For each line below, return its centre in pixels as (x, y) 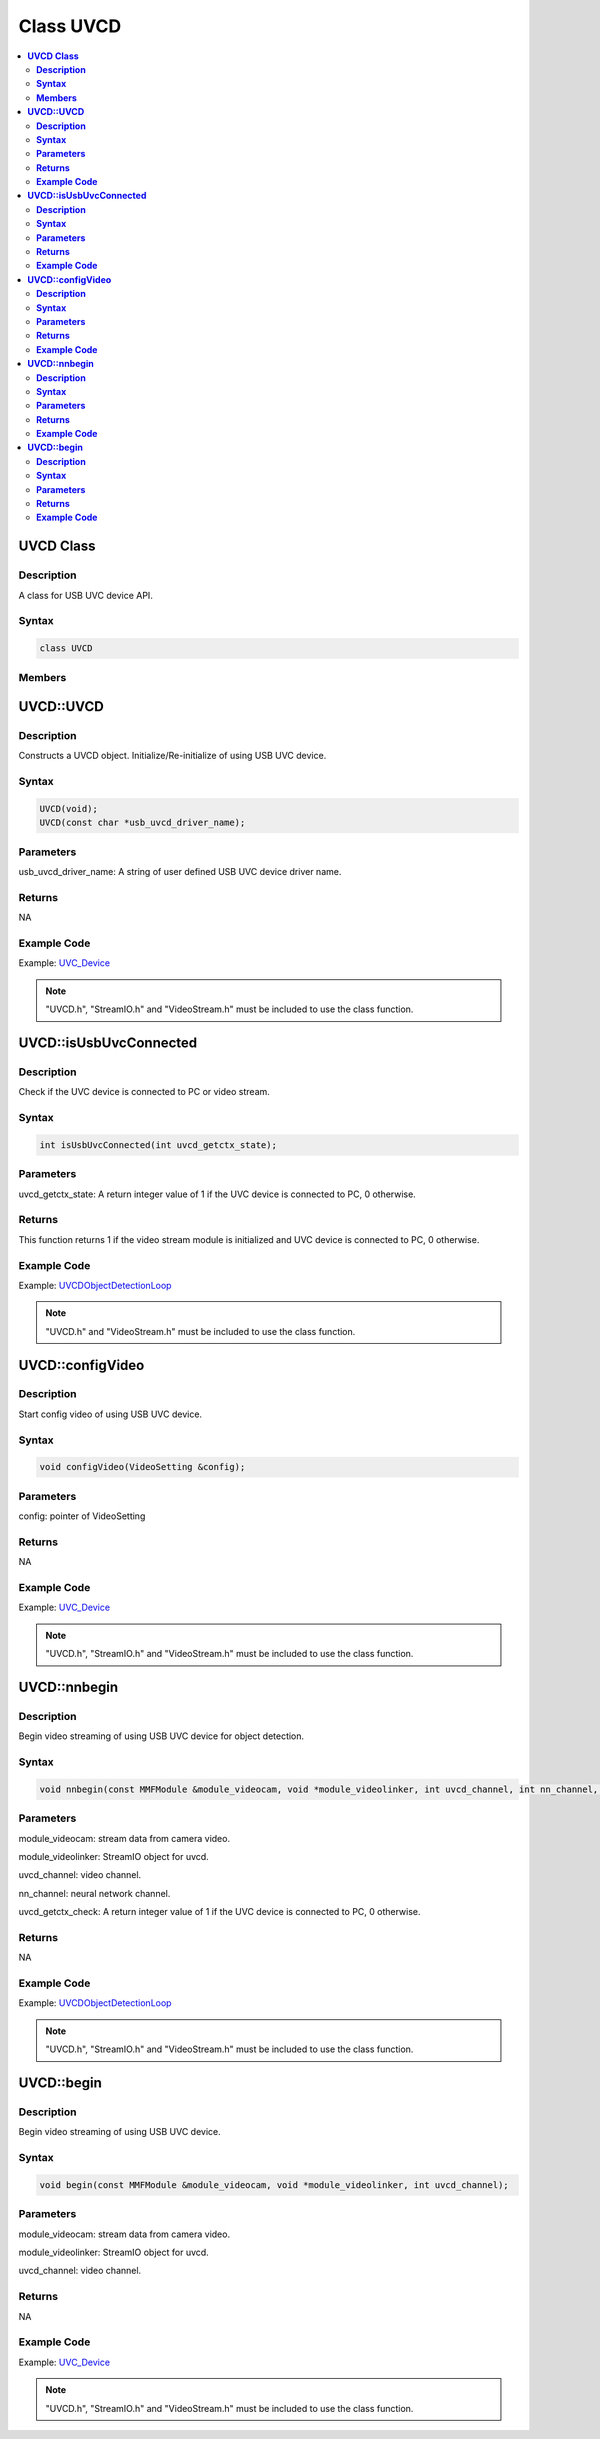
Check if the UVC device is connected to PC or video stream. (144, 1092)
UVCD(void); (69, 808)
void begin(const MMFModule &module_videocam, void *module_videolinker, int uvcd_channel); (274, 2184)
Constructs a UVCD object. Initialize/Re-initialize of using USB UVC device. (172, 756)
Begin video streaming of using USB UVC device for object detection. (161, 1736)
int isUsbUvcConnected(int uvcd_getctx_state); (158, 1144)
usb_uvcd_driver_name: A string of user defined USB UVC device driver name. (180, 872)
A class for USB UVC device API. (86, 595)
